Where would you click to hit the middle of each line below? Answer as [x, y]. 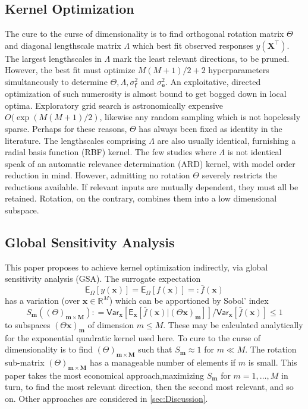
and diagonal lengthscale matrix [63, 45]
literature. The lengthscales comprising [76, 140]
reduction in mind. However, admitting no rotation [98, 175]
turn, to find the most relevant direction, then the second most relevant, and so [149, 387]
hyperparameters [239, 70]
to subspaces [28, 324]
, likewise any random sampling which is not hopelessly [200, 117]
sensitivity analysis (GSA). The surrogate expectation [103, 279]
